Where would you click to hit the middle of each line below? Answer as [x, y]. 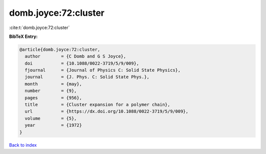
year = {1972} [53, 125]
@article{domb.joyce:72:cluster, [60, 49]
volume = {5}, [51, 118]
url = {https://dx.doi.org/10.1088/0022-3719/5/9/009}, [107, 111]
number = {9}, [51, 91]
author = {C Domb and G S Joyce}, [76, 56]
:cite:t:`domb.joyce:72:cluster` [39, 28]
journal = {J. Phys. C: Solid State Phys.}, [87, 77]
